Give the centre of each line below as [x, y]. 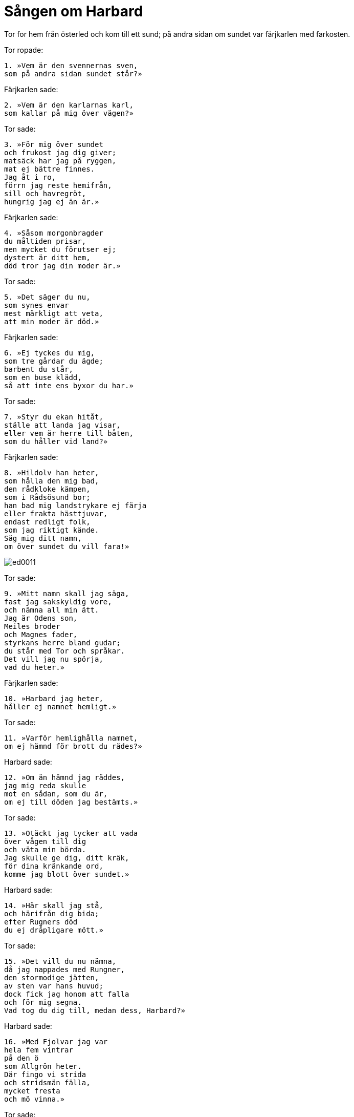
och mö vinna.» [35, 1099]
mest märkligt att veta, [54, 313]
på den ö [21, 1058]
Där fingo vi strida [45, 1074]
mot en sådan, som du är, [56, 794]
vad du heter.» [35, 667]
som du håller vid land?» [56, 441]
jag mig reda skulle [45, 785]
